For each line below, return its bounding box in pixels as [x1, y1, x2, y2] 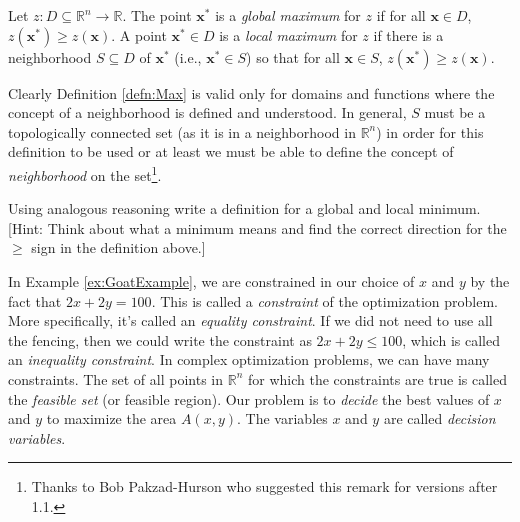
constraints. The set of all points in [8, 368, 224, 389]
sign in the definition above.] [31, 237, 206, 258]
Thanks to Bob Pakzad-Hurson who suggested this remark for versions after [31, 476, 498, 497]
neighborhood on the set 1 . [8, 161, 162, 185]
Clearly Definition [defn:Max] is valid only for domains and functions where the [8, 82, 495, 103]
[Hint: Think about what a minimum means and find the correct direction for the [8, 217, 507, 238]
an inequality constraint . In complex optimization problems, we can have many [8, 349, 490, 370]
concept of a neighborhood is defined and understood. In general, [8, 102, 407, 123]
